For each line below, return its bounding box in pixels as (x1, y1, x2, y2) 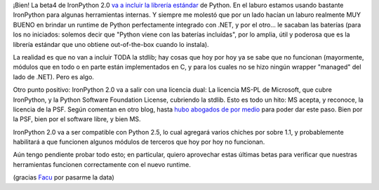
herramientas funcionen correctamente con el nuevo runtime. (13, 160, 191, 168)
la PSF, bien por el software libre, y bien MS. (13, 115, 141, 123)
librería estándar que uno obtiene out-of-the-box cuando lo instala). (13, 40, 210, 48)
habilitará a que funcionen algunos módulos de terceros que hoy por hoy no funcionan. (13, 137, 265, 147)
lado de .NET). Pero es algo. (13, 72, 95, 81)
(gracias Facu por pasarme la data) (13, 173, 115, 182)
